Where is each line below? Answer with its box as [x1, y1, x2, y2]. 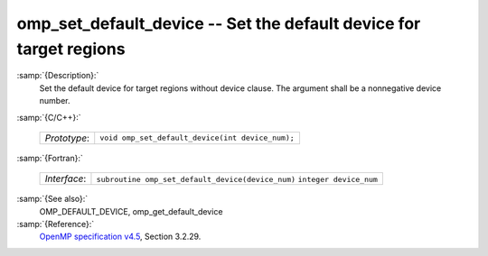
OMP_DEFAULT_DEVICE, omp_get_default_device [39, 206, 223, 216]
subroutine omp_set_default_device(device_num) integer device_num [96, 175, 379, 185]
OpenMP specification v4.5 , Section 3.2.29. [39, 231, 202, 242]
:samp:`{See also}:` [16, 194, 89, 205]
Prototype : [44, 132, 90, 144]
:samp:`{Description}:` [16, 70, 99, 81]
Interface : [44, 172, 87, 185]
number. [39, 96, 70, 106]
